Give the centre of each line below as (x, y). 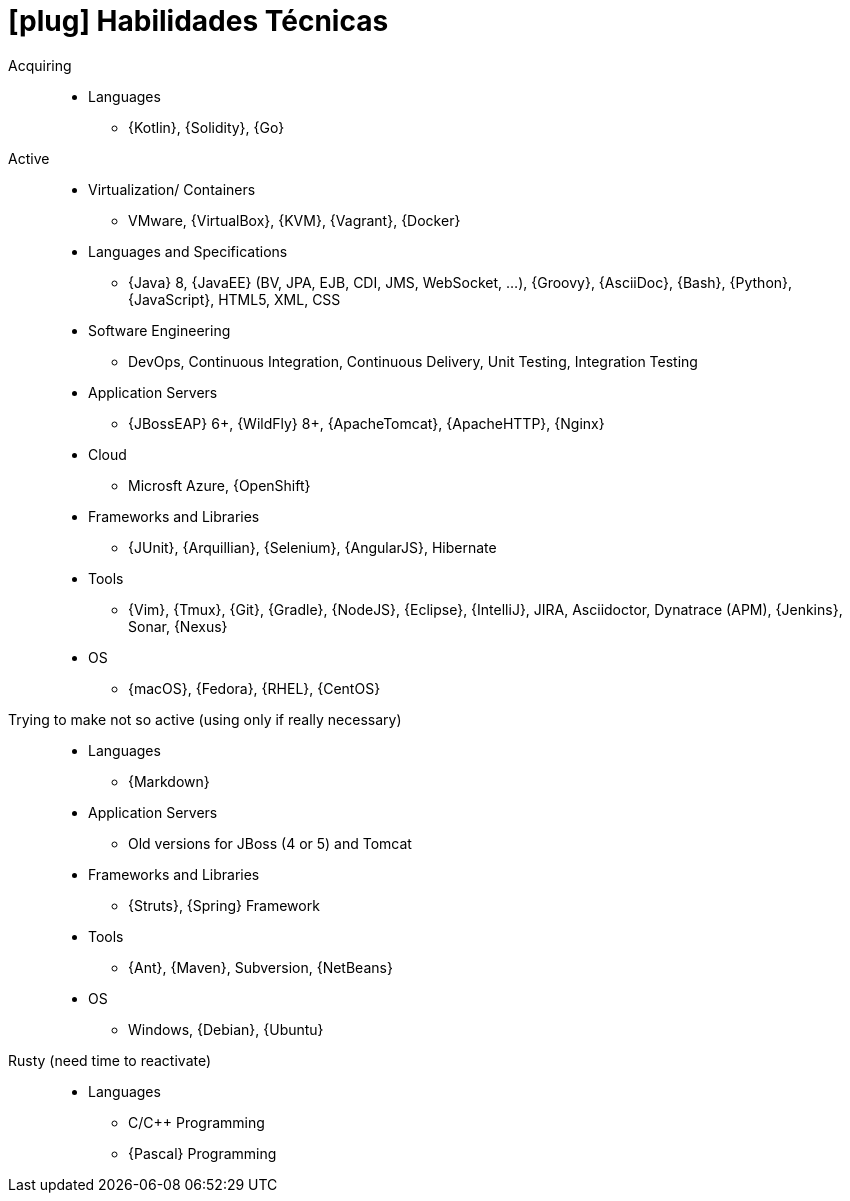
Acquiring (40, 65)
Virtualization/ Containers (172, 189)
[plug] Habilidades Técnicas (198, 21)
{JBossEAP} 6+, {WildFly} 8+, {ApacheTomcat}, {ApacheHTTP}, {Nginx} (366, 423)
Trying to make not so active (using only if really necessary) (205, 719)
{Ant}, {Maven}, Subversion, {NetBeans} (260, 967)
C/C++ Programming (196, 1122)
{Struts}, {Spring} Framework (224, 905)
